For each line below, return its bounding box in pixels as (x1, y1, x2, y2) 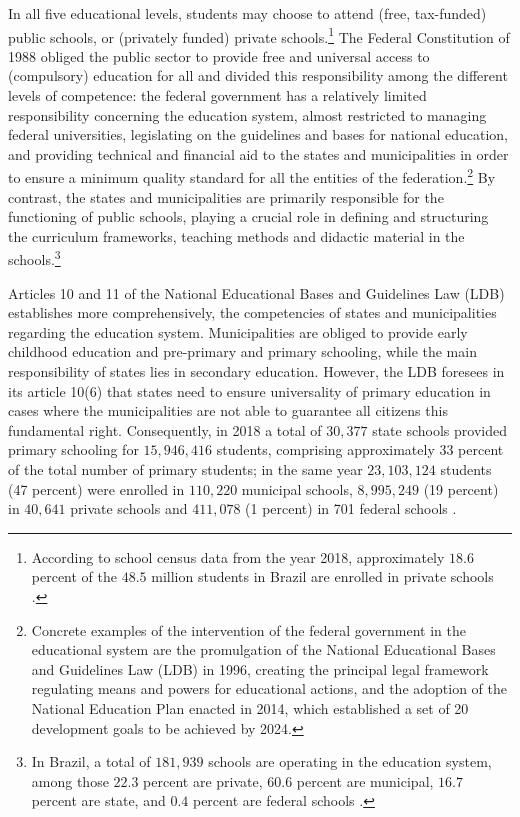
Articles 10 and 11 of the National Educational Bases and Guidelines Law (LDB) (8, 282, 505, 303)
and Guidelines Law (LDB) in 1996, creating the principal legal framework (31, 658, 489, 679)
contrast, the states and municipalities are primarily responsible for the (8, 186, 444, 207)
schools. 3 (8, 246, 61, 270)
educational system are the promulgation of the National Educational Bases (31, 639, 496, 660)
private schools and (70, 498, 188, 519)
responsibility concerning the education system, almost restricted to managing (8, 104, 487, 125)
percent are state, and (31, 790, 166, 811)
